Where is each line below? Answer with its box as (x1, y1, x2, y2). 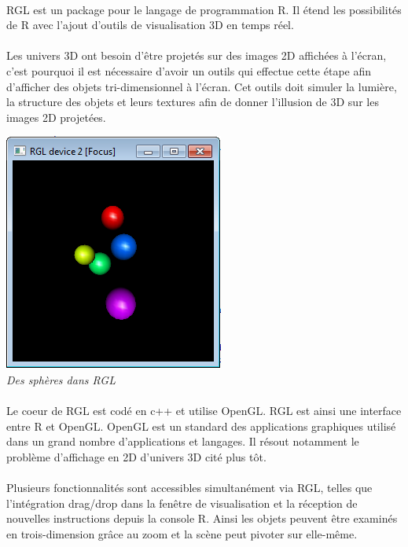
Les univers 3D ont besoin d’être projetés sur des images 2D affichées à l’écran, (6, 47, 387, 64)
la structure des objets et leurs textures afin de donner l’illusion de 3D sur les (6, 94, 379, 110)
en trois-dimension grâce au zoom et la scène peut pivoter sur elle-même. (6, 525, 358, 541)
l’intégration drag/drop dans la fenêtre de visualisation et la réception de (6, 494, 358, 511)
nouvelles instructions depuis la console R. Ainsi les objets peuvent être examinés (6, 510, 398, 527)
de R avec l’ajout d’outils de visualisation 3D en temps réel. (6, 17, 294, 33)
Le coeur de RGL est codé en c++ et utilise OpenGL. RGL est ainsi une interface (6, 402, 402, 419)
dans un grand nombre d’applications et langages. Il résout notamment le (6, 433, 359, 450)
